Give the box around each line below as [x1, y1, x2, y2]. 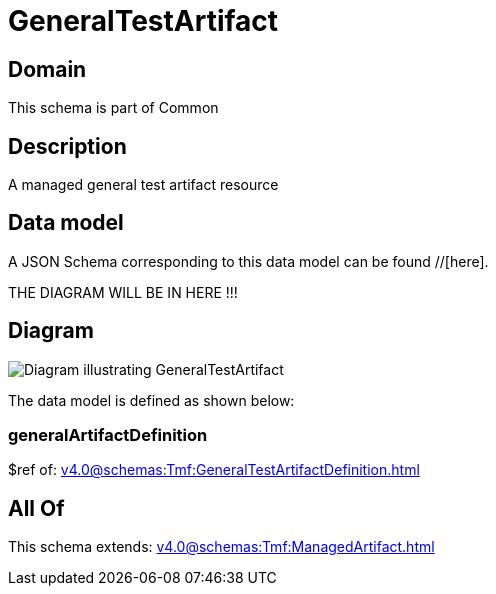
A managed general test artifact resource [8, 176, 279, 194]
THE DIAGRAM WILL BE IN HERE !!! [8, 283, 238, 301]
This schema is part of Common [8, 99, 219, 117]
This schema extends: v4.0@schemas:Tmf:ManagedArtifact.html [8, 538, 435, 556]
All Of [8, 495, 65, 521]
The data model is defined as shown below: [8, 391, 295, 409]
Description [8, 133, 127, 159]
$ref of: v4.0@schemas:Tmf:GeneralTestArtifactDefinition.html [8, 461, 420, 479]
